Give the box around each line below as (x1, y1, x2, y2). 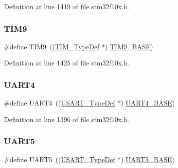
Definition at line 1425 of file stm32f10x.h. (4, 58, 129, 68)
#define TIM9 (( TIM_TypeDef (4, 41, 100, 51)
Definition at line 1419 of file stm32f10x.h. (4, 1, 129, 11)
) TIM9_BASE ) (105, 41, 153, 51)
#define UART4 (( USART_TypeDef (4, 98, 115, 108)
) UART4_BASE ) (121, 98, 175, 108)
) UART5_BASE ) (121, 154, 175, 164)
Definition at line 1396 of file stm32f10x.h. (4, 114, 129, 124)
